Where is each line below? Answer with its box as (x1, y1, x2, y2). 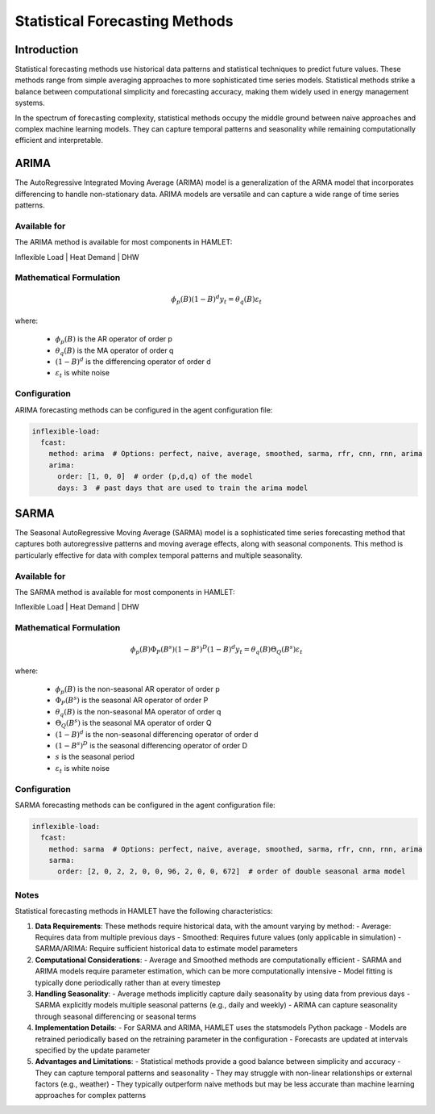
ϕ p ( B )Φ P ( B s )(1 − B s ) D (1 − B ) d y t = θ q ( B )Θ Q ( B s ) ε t (130, 643, 303, 655)
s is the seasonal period (55, 752, 135, 762)
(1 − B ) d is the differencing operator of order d (55, 356, 211, 366)
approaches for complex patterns (35, 1091, 147, 1100)
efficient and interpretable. (14, 136, 104, 145)
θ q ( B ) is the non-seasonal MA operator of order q (55, 706, 222, 718)
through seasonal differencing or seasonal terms (35, 1011, 197, 1021)
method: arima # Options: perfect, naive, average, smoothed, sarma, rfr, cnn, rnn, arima (48, 449, 423, 459)
